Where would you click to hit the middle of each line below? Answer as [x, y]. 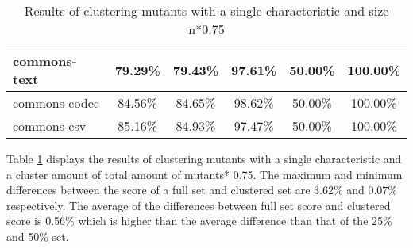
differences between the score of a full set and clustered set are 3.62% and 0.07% [202, 190]
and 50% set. [38, 236]
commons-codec [56, 103]
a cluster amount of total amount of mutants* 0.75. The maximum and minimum [205, 174]
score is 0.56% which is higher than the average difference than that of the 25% [199, 221]
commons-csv [50, 126]
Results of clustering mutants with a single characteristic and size [206, 11]
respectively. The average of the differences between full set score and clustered [199, 205]
